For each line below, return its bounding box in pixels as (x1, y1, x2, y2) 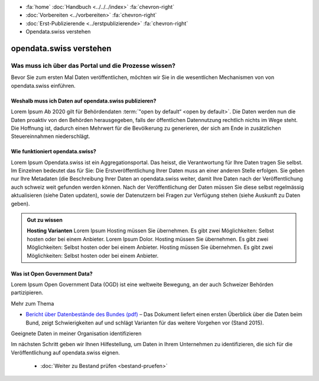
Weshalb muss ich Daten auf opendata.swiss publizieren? (11, 97, 157, 104)
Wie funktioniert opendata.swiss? (11, 148, 97, 155)
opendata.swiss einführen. (11, 82, 76, 89)
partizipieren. (11, 289, 44, 296)
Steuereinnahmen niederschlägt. (11, 133, 90, 140)
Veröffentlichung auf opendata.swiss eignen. (11, 349, 121, 356)
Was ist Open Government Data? (11, 270, 93, 277)
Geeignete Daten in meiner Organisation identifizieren (11, 330, 142, 337)
